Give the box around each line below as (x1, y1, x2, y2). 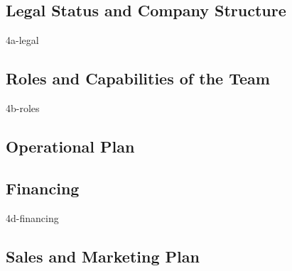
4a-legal (6, 33, 39, 48)
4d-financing (6, 210, 59, 225)
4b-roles (6, 101, 40, 115)
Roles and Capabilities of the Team (6, 67, 270, 89)
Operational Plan (6, 135, 135, 157)
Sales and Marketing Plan (6, 245, 200, 267)
